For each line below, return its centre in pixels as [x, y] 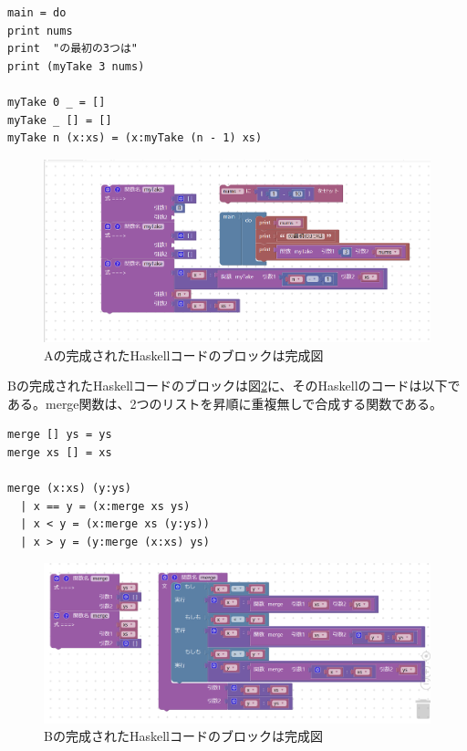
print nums [40, 31]
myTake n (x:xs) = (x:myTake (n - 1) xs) [135, 138]
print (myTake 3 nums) [76, 66]
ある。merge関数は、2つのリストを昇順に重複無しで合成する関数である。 [225, 403]
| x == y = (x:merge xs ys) [105, 506]
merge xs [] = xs [60, 452]
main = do [37, 13]
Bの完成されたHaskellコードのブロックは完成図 [183, 736]
